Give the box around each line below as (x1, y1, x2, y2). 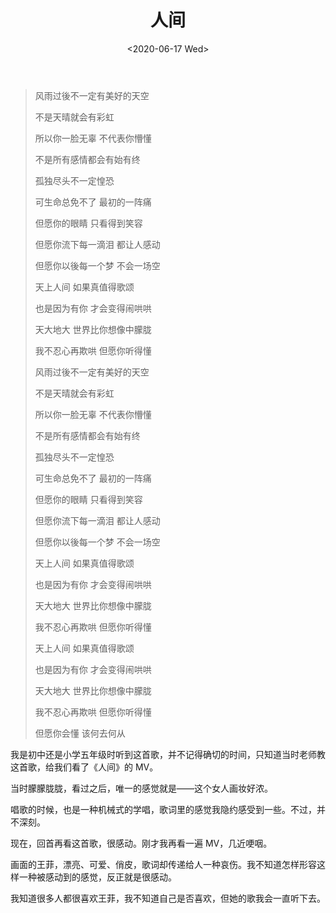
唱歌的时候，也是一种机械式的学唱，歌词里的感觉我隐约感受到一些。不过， (10, 803, 317, 815)
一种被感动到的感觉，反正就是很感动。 (18, 871, 177, 883)
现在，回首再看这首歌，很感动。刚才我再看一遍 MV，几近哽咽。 (10, 837, 273, 849)
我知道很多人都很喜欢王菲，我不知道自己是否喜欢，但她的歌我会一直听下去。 (10, 892, 326, 904)
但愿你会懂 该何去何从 (34, 727, 126, 739)
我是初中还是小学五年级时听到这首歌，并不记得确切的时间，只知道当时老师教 (10, 748, 326, 760)
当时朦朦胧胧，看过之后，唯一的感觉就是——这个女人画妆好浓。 (10, 782, 273, 794)
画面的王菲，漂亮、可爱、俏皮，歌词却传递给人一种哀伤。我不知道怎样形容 (10, 858, 317, 870)
